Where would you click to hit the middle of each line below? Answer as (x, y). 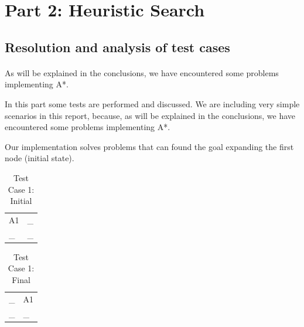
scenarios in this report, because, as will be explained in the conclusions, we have (150, 115)
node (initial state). (40, 158)
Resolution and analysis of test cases (117, 47)
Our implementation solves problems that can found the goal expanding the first (149, 146)
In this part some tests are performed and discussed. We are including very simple (152, 103)
